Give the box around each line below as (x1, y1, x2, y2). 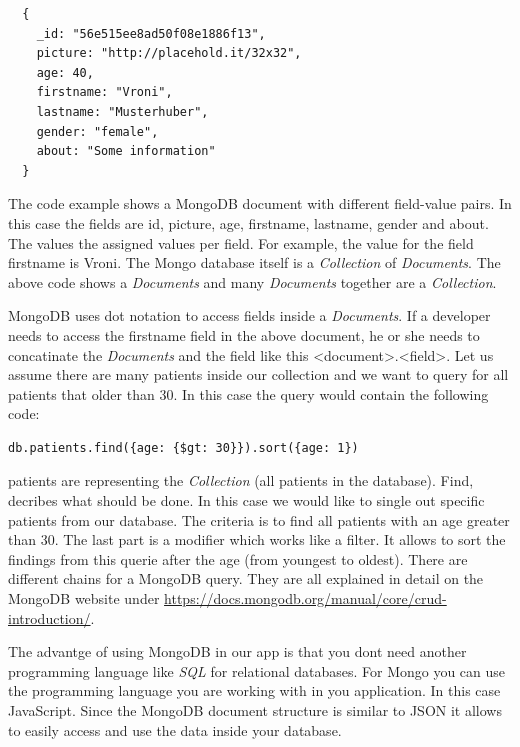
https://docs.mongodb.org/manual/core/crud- (164, 588, 447, 609)
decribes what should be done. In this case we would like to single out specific (8, 490, 485, 511)
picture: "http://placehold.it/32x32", (36, 46, 302, 61)
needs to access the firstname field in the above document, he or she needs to (8, 324, 480, 345)
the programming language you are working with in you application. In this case (8, 680, 501, 701)
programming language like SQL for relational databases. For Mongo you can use (8, 660, 506, 681)
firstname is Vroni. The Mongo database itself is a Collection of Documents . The (8, 252, 501, 273)
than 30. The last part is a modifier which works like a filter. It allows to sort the (8, 529, 506, 550)
